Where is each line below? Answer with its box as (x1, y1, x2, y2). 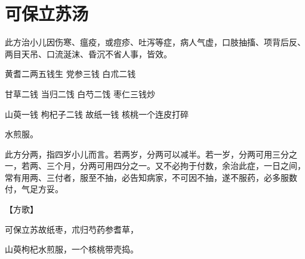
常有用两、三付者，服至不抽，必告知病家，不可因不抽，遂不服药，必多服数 (5, 171, 297, 183)
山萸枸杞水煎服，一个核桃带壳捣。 (5, 243, 138, 255)
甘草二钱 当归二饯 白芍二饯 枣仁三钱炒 (5, 87, 155, 100)
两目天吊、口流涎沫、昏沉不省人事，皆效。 (5, 47, 172, 60)
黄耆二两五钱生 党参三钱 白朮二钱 (5, 67, 136, 80)
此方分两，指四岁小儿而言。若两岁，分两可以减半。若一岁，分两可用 (5, 147, 272, 160)
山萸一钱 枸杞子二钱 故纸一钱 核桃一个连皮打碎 (5, 107, 189, 120)
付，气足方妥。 (5, 183, 63, 195)
